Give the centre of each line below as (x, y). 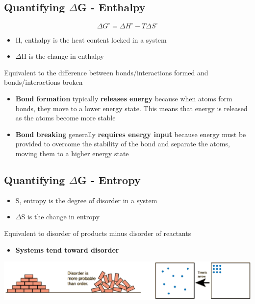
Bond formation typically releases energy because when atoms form (124, 99)
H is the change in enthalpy (63, 56)
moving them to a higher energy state (72, 153)
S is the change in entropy (61, 217)
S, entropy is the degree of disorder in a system (86, 200)
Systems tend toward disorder (67, 249)
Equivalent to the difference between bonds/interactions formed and (106, 72)
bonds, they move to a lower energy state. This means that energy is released (131, 108)
